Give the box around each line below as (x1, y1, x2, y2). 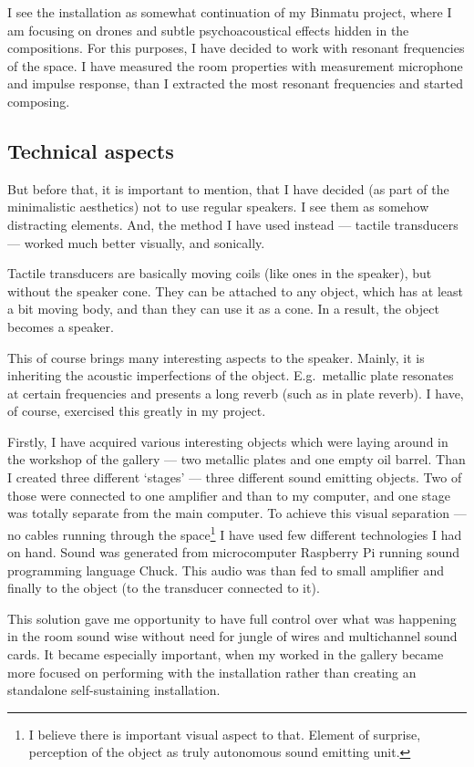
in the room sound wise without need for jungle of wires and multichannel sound (7, 627, 458, 646)
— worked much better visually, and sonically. (7, 233, 265, 252)
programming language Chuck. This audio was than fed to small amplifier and (7, 560, 445, 579)
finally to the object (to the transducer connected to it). (7, 578, 320, 597)
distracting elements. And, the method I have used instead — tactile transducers (7, 214, 459, 233)
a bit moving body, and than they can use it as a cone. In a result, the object (7, 299, 439, 318)
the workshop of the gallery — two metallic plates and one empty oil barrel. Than (7, 450, 466, 469)
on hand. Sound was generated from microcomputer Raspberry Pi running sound (7, 543, 460, 562)
